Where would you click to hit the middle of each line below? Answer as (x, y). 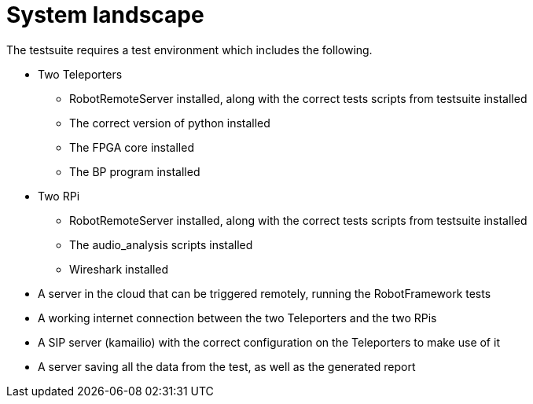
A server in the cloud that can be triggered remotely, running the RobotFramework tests (265, 293)
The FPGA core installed (132, 147)
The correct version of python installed (170, 123)
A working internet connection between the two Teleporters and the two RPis (237, 318)
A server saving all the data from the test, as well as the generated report (227, 366)
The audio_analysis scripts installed (161, 244)
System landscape (105, 15)
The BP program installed (135, 171)
